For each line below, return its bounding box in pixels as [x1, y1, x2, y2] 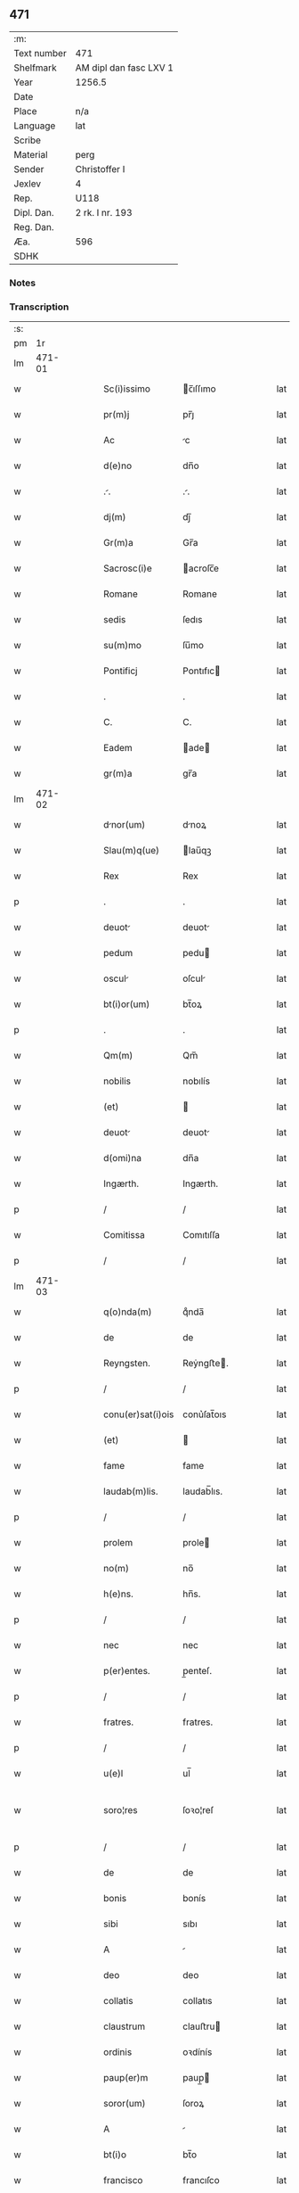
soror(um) [103, 2098, 146, 2110]
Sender [13, 162, 44, 175]
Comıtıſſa [182, 1229, 221, 1241]
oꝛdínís [182, 2046, 213, 2058]
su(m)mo [103, 639, 142, 652]
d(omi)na [103, 1152, 142, 1165]
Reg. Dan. [13, 220, 55, 233]
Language [13, 120, 56, 132]
